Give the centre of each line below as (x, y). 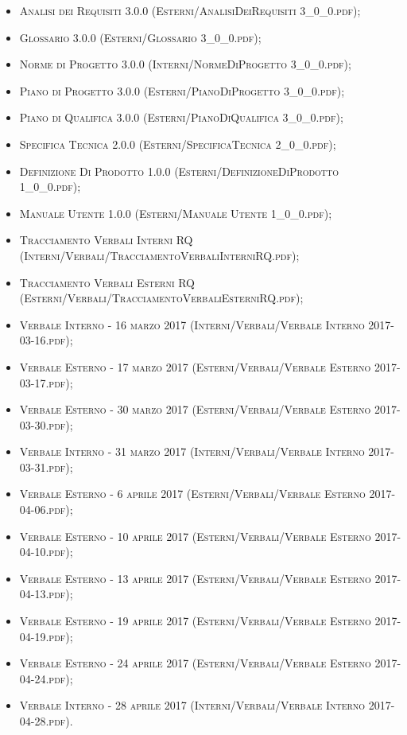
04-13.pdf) (45, 594)
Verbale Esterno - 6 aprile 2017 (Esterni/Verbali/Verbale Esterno (192, 494)
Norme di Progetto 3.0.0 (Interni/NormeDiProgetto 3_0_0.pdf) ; (185, 64)
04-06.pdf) (45, 509)
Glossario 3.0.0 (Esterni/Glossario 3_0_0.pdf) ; (140, 37)
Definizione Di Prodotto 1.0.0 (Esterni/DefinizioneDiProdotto (179, 171)
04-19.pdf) (45, 636)
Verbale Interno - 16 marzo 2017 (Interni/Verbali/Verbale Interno (192, 324)
